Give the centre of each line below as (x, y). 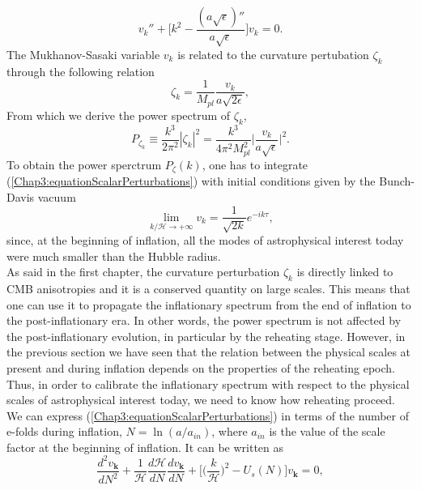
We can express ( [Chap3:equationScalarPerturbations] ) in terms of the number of (208, 415)
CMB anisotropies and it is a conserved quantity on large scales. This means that (208, 288)
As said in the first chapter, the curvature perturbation (143, 272)
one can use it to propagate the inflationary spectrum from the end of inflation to (209, 304)
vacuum (57, 196)
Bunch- (397, 181)
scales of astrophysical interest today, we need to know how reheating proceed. (201, 400)
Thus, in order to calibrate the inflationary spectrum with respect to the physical (208, 383)
